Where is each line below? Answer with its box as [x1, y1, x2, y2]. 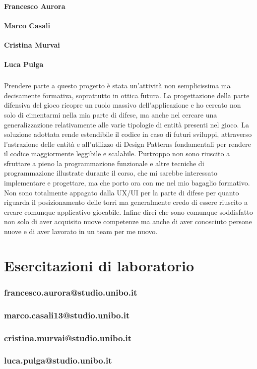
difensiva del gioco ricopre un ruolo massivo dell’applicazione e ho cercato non [4, 100, 241, 110]
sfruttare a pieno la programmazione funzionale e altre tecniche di [4, 158, 204, 168]
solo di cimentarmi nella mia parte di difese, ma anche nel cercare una [4, 109, 217, 120]
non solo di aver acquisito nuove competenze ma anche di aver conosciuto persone [4, 216, 252, 227]
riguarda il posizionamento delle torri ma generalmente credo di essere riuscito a [4, 197, 248, 207]
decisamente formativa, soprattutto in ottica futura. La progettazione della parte [4, 90, 250, 100]
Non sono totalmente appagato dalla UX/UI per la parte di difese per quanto [4, 187, 239, 197]
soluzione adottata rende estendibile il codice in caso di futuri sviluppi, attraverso [4, 129, 252, 139]
